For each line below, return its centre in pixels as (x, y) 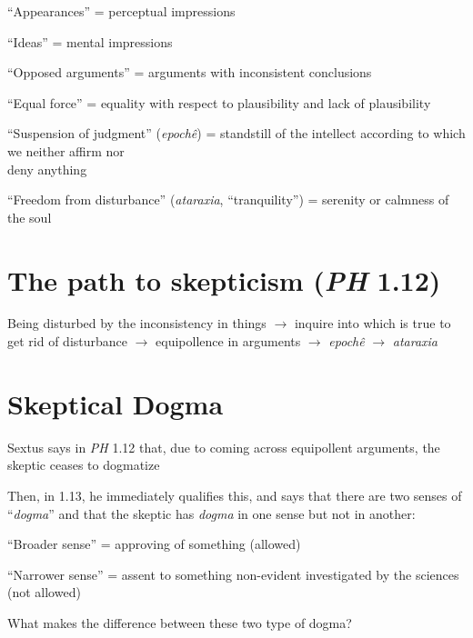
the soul (30, 217)
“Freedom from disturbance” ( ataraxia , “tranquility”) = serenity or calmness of (228, 199)
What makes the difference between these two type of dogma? (180, 622)
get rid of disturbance (68, 341)
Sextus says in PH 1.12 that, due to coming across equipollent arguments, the (224, 447)
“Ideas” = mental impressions (90, 41)
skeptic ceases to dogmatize (84, 465)
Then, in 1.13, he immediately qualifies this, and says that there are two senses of (235, 495)
